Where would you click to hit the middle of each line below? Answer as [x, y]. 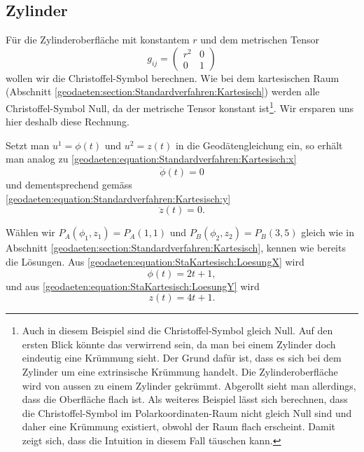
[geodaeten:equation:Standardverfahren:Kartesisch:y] [118, 198]
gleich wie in [328, 232]
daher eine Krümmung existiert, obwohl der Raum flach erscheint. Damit [178, 426]
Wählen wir [30, 232]
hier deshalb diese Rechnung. [68, 122]
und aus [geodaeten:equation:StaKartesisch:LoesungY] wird [133, 286]
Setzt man [28, 145]
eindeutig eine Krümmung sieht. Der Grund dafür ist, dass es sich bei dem [182, 358]
